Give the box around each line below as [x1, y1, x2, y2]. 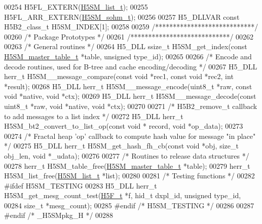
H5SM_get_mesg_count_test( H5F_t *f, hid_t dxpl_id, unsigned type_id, [4, 190, 241, 201]
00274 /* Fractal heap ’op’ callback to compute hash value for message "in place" [4, 130, 256, 141]
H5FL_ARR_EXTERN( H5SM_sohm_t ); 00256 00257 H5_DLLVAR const [4, 11, 240, 22]
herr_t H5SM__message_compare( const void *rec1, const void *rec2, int [4, 71, 234, 82]
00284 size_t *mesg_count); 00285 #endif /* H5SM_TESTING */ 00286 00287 [4, 200, 254, 210]
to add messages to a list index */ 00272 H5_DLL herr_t [4, 110, 183, 121]
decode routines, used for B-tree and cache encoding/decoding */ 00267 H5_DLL [4, 61, 257, 71]
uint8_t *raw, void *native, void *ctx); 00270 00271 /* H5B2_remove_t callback [4, 100, 257, 111]
